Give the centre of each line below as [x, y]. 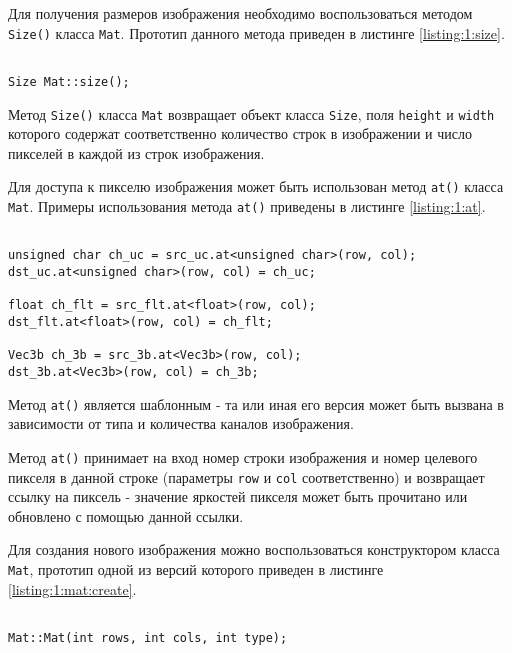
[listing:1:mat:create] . [72, 588]
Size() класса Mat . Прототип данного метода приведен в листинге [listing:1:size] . [256, 32]
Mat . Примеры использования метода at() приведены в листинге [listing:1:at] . [247, 206]
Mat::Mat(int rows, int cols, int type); [148, 637]
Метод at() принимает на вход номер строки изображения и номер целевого [243, 456]
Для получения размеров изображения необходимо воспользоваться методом [240, 13]
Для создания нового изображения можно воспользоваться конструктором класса [254, 549]
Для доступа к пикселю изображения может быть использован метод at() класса [256, 186]
